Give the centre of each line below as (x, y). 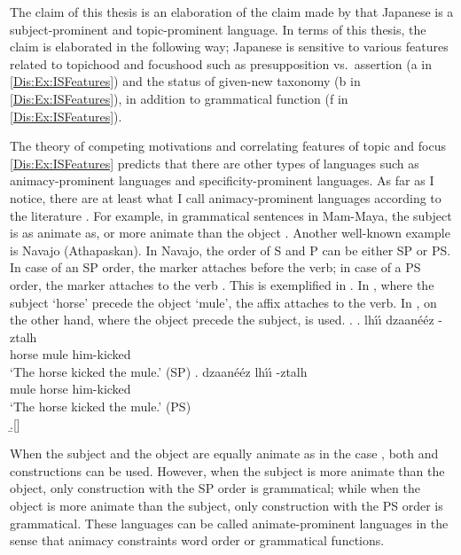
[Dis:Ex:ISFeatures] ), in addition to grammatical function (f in (179, 98)
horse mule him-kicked (70, 354)
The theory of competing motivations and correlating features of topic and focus (228, 146)
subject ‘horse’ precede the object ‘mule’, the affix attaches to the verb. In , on (223, 302)
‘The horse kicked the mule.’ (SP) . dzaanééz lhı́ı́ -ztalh (159, 371)
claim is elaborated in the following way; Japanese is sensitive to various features (229, 47)
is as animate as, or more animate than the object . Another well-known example (230, 233)
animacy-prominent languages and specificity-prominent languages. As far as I (222, 180)
